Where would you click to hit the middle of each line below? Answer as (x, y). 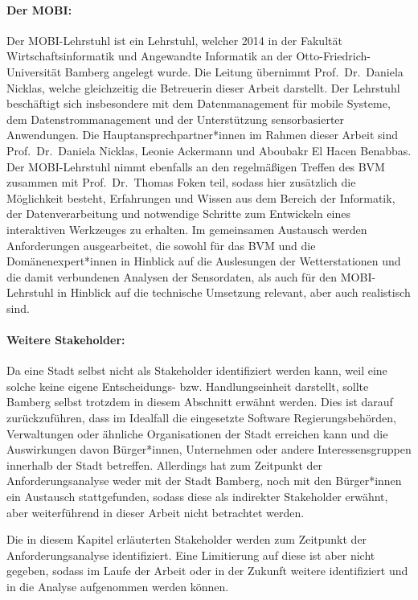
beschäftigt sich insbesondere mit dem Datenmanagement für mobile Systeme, (199, 103)
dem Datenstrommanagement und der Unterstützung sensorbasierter (176, 119)
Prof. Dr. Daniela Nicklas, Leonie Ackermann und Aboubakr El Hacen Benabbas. (209, 150)
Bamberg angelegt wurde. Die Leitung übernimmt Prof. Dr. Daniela (234, 71)
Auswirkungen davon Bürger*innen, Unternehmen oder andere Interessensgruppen (209, 449)
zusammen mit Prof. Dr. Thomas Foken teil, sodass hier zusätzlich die (181, 182)
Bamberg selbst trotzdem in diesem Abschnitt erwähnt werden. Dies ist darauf (200, 402)
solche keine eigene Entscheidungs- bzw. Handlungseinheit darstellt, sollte (188, 386)
